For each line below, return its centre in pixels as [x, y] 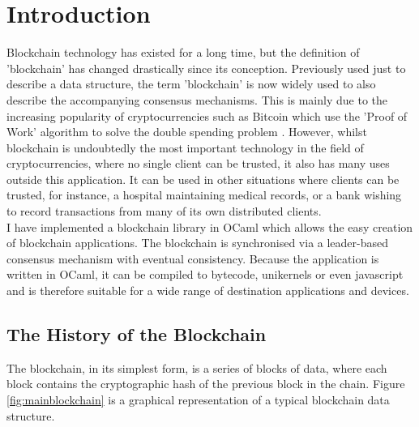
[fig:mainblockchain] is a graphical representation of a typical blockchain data [198, 400]
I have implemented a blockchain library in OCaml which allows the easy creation [210, 226]
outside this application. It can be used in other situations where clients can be [203, 179]
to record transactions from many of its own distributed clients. [164, 211]
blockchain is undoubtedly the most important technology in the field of [185, 147]
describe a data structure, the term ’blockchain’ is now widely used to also [191, 84]
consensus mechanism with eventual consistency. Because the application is [193, 258]
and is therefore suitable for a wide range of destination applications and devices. [208, 290]
